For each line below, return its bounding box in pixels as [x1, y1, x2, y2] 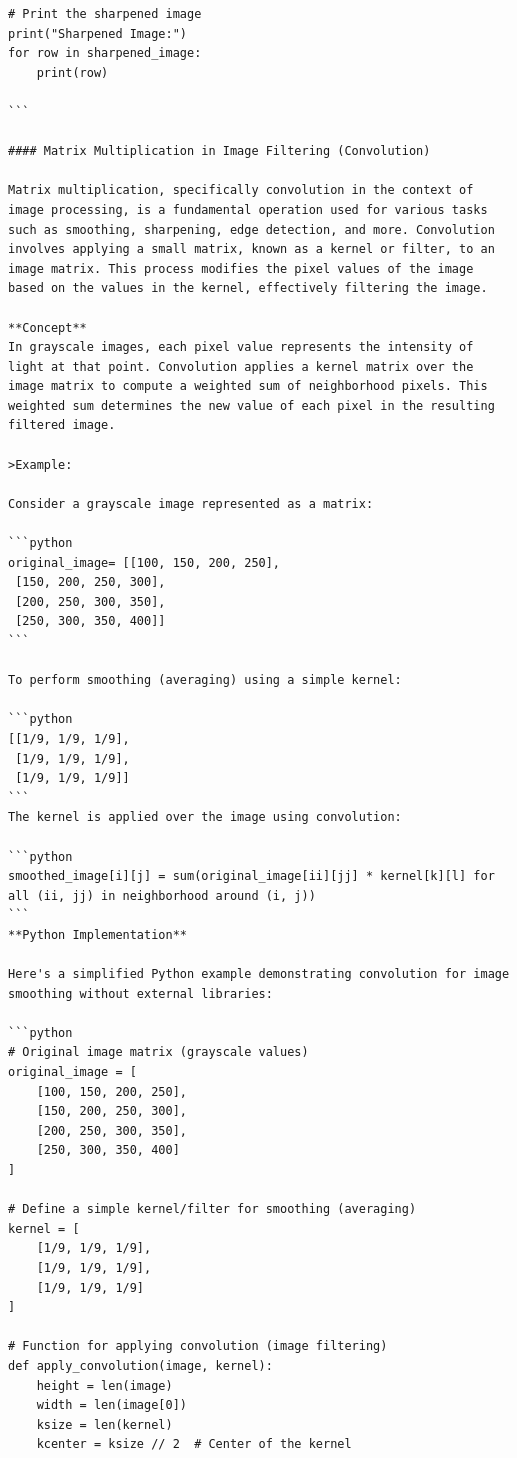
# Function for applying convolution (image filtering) [8, 1339, 388, 1354]
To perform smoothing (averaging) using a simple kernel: [8, 673, 402, 688]
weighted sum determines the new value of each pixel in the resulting [8, 398, 495, 413]
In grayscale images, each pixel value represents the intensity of [8, 340, 474, 355]
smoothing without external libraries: [8, 986, 273, 1001]
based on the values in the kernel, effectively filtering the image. [8, 281, 488, 296]
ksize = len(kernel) [36, 1417, 173, 1432]
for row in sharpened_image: [8, 46, 202, 61]
